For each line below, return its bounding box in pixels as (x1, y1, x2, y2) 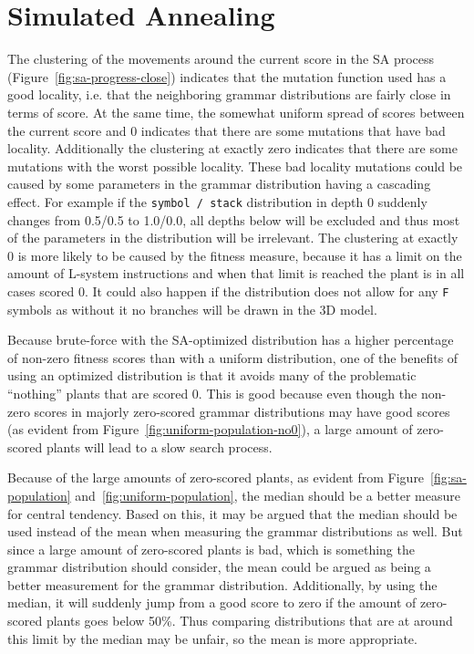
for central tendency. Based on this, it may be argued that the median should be (7, 503, 458, 523)
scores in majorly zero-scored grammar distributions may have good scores (34, 401, 450, 420)
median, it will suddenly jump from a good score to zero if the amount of (7, 593, 417, 612)
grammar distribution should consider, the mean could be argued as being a (7, 557, 431, 576)
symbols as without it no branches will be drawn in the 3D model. (7, 299, 377, 318)
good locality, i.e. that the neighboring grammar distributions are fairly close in (7, 85, 451, 104)
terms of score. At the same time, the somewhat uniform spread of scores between (7, 102, 465, 121)
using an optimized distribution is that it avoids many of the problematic (7, 366, 417, 385)
